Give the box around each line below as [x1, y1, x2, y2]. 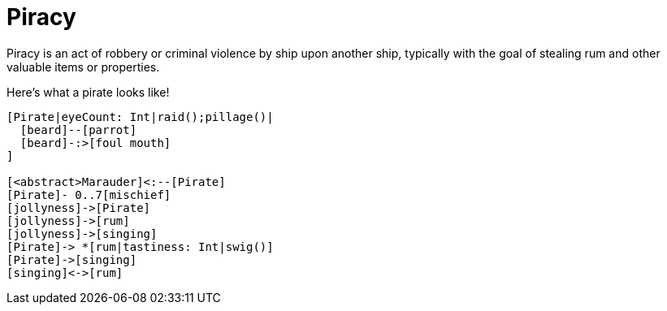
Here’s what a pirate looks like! [6, 84, 170, 99]
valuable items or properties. [6, 59, 160, 74]
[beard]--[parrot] [19, 123, 137, 136]
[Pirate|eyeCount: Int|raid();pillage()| [6, 110, 274, 123]
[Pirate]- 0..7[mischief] [6, 188, 171, 201]
